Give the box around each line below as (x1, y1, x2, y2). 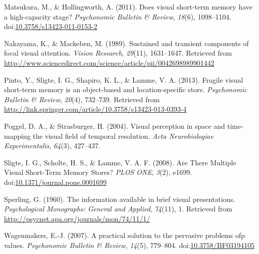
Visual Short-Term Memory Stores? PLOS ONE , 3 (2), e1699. (4, 167, 192, 177)
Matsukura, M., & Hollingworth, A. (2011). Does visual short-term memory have (4, 2, 252, 12)
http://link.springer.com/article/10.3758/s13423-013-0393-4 (4, 104, 187, 114)
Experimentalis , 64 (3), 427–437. (4, 140, 101, 151)
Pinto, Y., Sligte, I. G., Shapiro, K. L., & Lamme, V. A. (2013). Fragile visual (4, 74, 243, 85)
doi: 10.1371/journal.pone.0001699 (4, 176, 107, 187)
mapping (4, 130, 31, 141)
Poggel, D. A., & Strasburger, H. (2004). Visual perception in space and (4, 120, 225, 131)
